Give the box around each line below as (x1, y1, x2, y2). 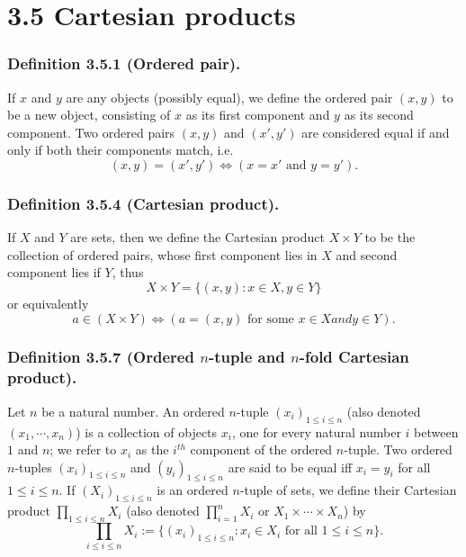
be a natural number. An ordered (41, 401, 225, 420)
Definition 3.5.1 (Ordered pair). (7, 52, 241, 75)
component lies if (7, 263, 101, 282)
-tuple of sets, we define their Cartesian (239, 481, 457, 499)
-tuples (14, 457, 52, 476)
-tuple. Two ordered (344, 440, 453, 459)
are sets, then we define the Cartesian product (70, 228, 325, 247)
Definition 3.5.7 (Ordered (7, 346, 194, 368)
